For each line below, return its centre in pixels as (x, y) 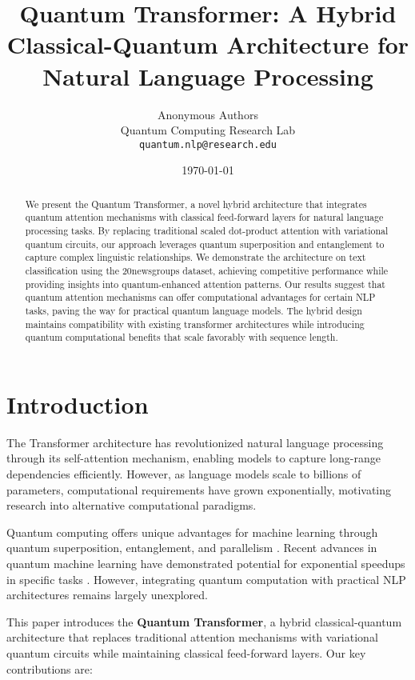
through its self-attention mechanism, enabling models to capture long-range (194, 458)
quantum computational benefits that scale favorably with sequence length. (182, 337)
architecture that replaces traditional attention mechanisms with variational (192, 637)
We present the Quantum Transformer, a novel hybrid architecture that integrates (196, 204)
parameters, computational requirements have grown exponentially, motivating (199, 489)
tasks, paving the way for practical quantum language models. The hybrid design (194, 310)
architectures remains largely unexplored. (107, 595)
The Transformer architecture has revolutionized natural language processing (195, 442)
